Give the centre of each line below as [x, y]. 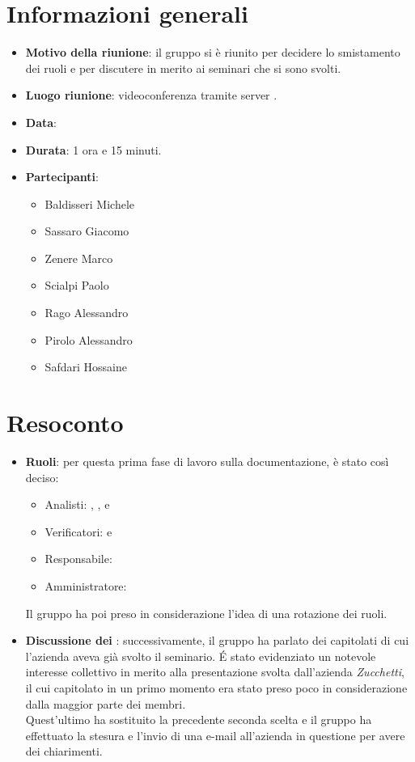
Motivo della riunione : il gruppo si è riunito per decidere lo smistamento [213, 52]
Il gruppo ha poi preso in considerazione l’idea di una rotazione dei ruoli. [206, 613]
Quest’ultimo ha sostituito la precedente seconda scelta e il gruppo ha [199, 720]
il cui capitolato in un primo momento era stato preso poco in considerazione [216, 687]
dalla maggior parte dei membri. [106, 703]
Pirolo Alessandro [89, 339]
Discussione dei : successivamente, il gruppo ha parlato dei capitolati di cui [217, 640]
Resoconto [65, 423]
